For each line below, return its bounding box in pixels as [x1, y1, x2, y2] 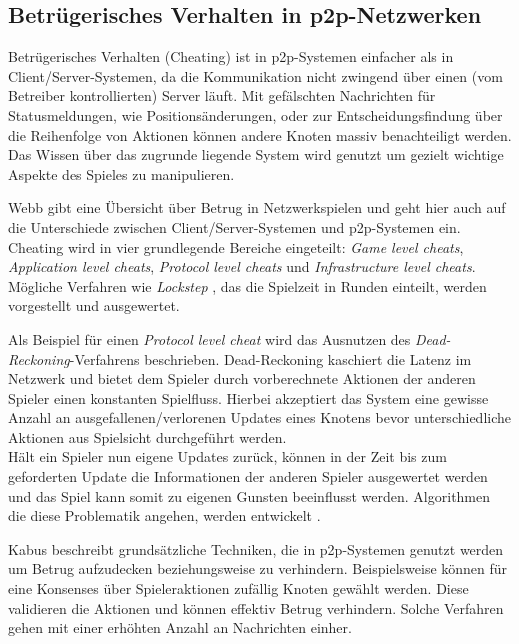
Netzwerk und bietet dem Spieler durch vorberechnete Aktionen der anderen [8, 368, 476, 389]
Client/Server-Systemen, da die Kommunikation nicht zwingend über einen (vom [8, 65, 503, 86]
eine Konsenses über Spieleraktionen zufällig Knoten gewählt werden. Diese [8, 578, 469, 599]
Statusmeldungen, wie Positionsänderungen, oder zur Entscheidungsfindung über [8, 104, 503, 125]
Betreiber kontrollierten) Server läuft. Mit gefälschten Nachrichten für [8, 85, 436, 106]
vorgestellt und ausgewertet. [8, 295, 180, 316]
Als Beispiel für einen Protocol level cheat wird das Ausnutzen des [8, 328, 411, 349]
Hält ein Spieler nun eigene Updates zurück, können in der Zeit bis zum [8, 446, 447, 467]
